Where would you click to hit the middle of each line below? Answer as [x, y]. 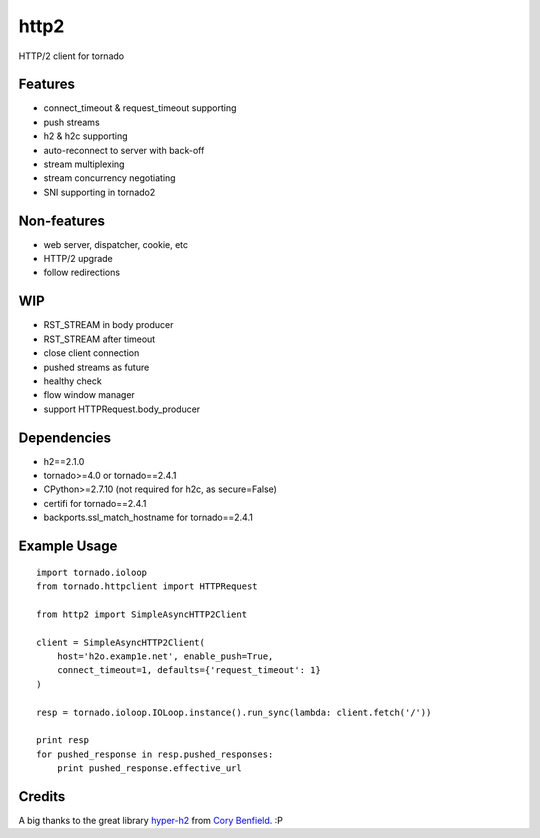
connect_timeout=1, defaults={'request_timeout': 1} [189, 670]
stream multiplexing [84, 164]
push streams [71, 122]
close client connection [91, 353]
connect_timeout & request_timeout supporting [140, 108]
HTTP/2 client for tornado [71, 56]
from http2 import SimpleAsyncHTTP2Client [142, 614]
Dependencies [65, 437]
